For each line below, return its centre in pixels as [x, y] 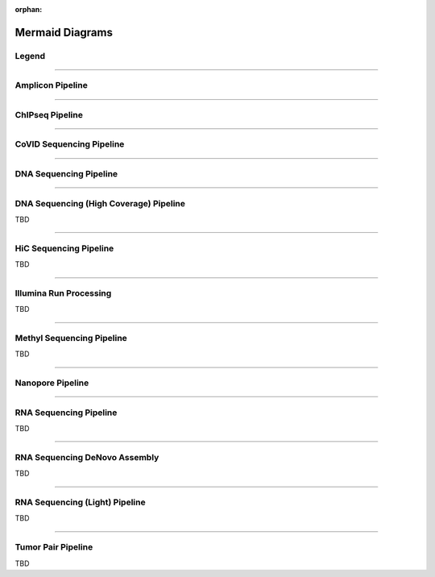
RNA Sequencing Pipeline [66, 413]
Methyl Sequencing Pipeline [71, 338]
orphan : [29, 9]
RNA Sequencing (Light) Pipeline [80, 502]
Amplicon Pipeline [51, 85]
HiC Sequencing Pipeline [64, 248]
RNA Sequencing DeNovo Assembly [87, 457]
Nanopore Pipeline [52, 383]
